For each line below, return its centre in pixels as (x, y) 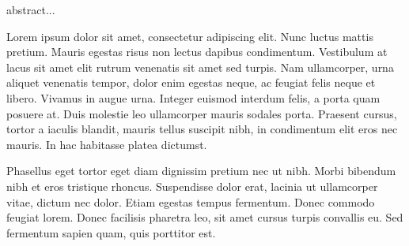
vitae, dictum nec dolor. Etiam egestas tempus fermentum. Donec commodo (191, 201)
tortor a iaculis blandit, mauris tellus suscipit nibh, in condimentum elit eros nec (202, 129)
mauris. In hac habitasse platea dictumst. (107, 144)
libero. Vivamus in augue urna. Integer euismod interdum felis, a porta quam (193, 97)
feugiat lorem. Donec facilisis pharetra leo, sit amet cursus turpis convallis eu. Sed (205, 217)
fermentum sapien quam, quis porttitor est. (111, 232)
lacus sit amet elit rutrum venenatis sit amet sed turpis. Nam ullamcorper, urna (200, 67)
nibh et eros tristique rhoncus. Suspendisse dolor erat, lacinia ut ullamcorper (192, 186)
